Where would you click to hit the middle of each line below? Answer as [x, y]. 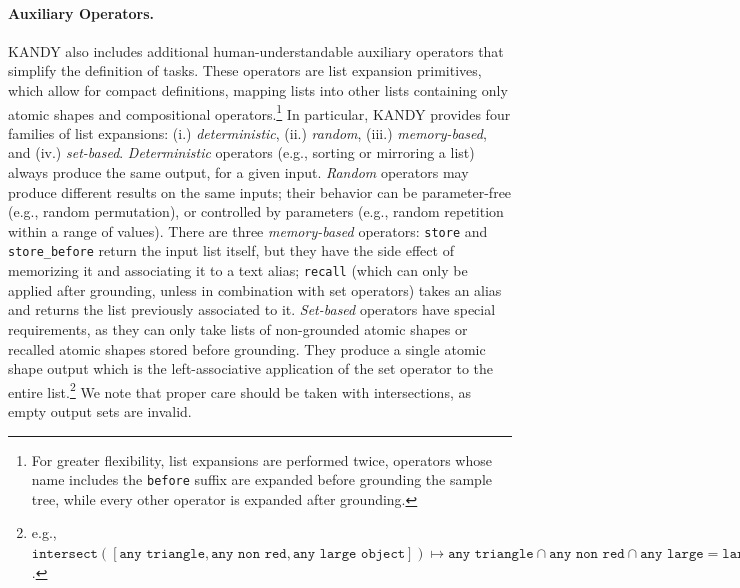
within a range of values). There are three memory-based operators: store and [248, 230]
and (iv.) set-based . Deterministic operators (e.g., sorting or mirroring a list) [241, 152]
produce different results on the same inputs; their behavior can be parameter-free [260, 191]
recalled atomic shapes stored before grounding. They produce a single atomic [247, 348]
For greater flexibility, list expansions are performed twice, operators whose [261, 459]
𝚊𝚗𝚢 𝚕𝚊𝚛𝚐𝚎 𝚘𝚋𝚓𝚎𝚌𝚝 [349, 554]
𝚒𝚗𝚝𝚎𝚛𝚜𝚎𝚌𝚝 [64, 554]
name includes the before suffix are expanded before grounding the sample [262, 479]
